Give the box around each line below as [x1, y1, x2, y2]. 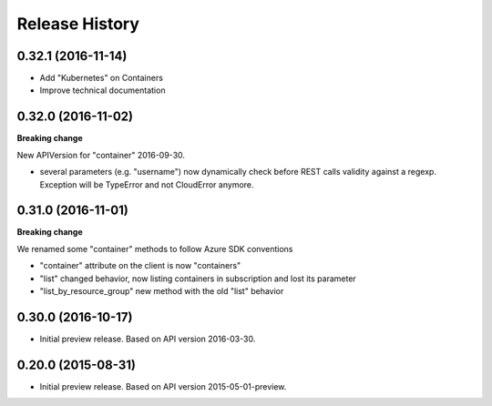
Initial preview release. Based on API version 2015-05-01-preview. [39, 381, 287, 391]
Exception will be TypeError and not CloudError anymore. [39, 178, 254, 190]
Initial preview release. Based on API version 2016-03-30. [39, 333, 256, 344]
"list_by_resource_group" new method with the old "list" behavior [39, 286, 284, 296]
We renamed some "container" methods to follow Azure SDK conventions [16, 243, 293, 254]
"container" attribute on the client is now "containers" [39, 260, 241, 271]
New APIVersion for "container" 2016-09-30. [16, 149, 186, 160]
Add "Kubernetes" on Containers [39, 73, 164, 84]
